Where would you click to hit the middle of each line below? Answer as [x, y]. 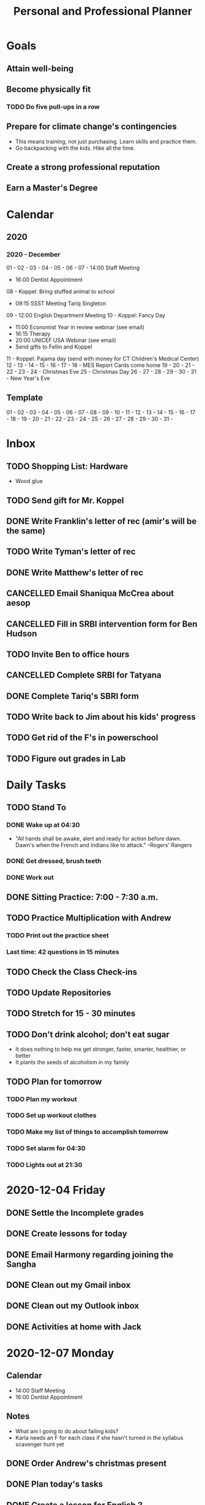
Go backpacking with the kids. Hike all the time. [75, 148]
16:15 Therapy [33, 334]
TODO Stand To [36, 807]
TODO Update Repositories [59, 992]
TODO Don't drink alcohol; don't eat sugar [88, 1035]
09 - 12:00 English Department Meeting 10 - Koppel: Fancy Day [86, 315]
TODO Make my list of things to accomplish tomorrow [88, 1132]
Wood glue [29, 481]
